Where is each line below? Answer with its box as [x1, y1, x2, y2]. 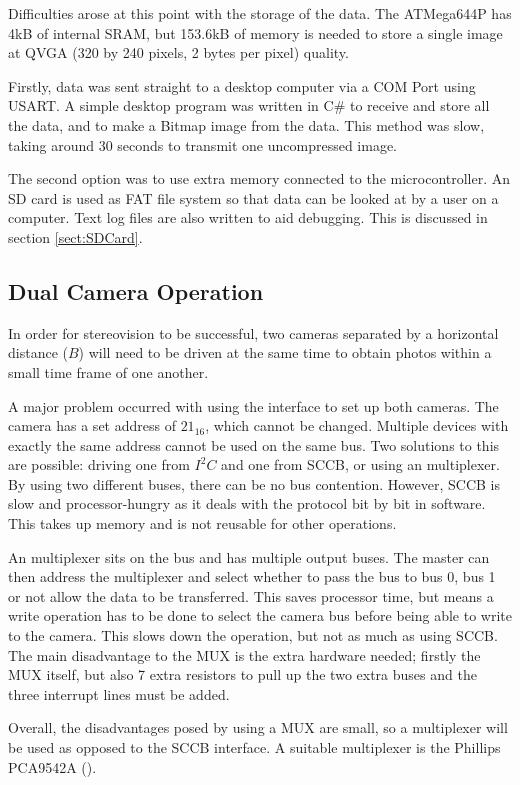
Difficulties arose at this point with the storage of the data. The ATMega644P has [8, 3, 512, 23]
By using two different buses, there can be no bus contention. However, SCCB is [8, 473, 500, 494]
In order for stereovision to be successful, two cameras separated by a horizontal [8, 322, 499, 343]
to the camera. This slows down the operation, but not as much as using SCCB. [8, 625, 498, 646]
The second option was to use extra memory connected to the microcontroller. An [8, 168, 511, 189]
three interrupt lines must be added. [8, 683, 230, 704]
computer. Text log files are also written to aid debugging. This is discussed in [8, 207, 488, 228]
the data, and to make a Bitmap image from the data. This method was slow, [8, 114, 485, 135]
